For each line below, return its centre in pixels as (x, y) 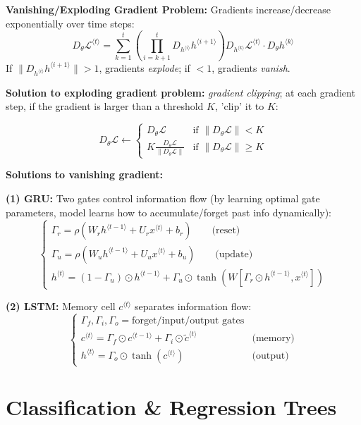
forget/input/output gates (188, 320)
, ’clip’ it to (239, 106)
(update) (234, 254)
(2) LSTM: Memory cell (61, 306)
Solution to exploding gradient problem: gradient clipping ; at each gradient (180, 92)
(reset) (226, 231)
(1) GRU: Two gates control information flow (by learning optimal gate (163, 198)
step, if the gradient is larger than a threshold (105, 106)
